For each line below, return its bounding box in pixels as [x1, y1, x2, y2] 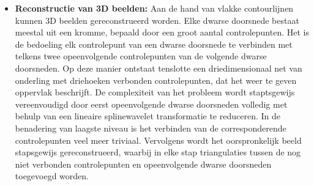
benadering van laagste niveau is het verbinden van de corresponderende [15, 121, 286, 134]
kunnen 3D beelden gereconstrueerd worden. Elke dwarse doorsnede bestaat [15, 13, 299, 26]
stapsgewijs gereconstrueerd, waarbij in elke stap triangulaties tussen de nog [15, 146, 301, 158]
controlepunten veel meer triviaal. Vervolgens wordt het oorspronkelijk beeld [15, 133, 302, 146]
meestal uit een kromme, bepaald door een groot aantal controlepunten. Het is [15, 26, 309, 39]
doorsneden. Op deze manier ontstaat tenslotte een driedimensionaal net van [15, 61, 302, 74]
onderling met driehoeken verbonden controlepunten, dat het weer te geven [15, 73, 297, 86]
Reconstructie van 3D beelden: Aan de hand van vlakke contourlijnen [15, 2, 294, 14]
